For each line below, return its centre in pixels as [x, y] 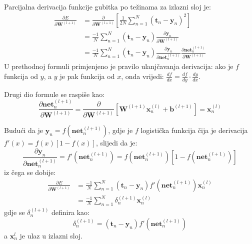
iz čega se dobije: [30, 172]
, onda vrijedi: [142, 76]
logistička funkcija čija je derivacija [194, 130]
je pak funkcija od [87, 76]
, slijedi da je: [116, 143]
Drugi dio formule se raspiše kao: [54, 94]
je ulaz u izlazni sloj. [51, 235]
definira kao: [70, 212]
